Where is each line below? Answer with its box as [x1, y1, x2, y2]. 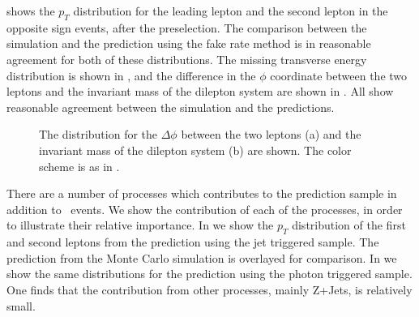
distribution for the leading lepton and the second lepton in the [73, 2, 388, 19]
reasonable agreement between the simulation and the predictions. [6, 98, 335, 115]
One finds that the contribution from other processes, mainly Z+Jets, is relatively [6, 281, 413, 298]
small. [6, 297, 36, 314]
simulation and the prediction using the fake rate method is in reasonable [6, 35, 371, 52]
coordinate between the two [270, 66, 408, 84]
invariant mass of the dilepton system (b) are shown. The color [39, 141, 352, 158]
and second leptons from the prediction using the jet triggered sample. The [6, 233, 379, 251]
